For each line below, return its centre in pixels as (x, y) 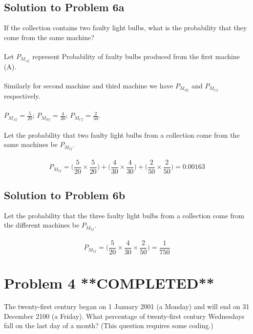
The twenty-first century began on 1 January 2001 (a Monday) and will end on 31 (127, 306)
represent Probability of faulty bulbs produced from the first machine (136, 56)
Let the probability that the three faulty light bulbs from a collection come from (124, 215)
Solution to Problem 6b (65, 195)
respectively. (22, 95)
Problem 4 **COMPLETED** (109, 283)
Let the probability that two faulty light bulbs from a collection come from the (122, 135)
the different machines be (42, 225)
